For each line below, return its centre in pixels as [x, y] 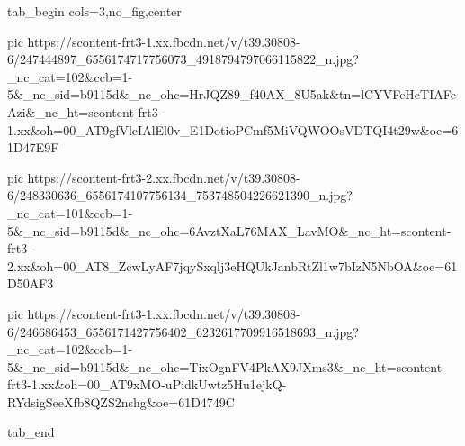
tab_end [31, 432]
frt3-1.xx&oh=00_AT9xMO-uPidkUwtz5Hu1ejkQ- [147, 384]
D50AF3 [31, 283]
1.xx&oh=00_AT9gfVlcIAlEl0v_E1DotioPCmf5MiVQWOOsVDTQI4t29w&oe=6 [233, 129]
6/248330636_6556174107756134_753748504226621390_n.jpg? [180, 195]
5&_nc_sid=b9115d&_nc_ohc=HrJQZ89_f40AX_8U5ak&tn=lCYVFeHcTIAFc [232, 94]
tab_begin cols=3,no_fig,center [94, 11]
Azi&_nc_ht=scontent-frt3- [85, 111]
